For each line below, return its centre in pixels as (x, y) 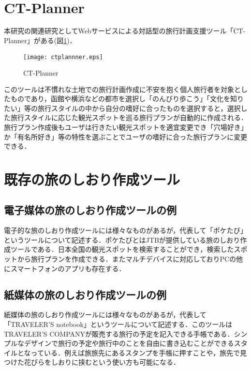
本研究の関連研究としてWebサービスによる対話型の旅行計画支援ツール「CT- (125, 31)
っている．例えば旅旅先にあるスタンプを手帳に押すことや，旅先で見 (139, 352)
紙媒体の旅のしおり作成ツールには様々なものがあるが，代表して (105, 315)
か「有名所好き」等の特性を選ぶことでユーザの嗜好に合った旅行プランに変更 (126, 136)
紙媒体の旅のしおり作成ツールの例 (85, 294)
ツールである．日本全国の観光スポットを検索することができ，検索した (122, 249)
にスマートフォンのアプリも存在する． (65, 268)
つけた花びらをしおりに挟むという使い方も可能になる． (92, 362)
